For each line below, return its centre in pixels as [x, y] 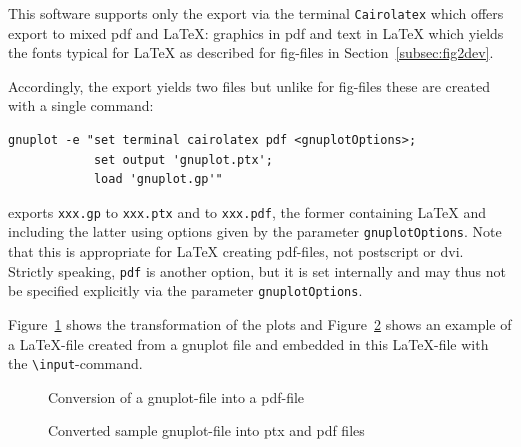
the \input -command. [75, 363]
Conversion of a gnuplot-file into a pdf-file [176, 396]
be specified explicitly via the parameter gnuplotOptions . [185, 290]
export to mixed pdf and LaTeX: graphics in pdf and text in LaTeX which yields [256, 32]
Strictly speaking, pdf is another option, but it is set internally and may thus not [257, 270]
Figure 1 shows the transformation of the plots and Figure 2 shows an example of [260, 324]
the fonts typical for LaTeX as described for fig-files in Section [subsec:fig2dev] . [251, 52]
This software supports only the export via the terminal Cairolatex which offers [256, 13]
